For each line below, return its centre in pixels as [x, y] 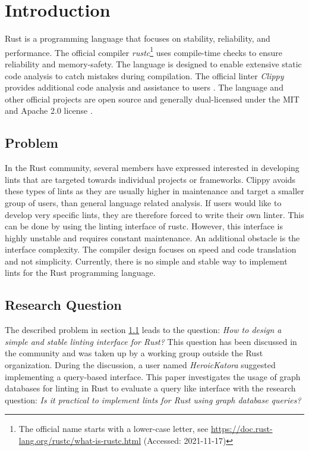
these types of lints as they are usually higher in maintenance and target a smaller [154, 191]
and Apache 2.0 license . [49, 111]
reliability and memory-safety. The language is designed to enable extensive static [153, 63]
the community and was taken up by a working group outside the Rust [134, 353]
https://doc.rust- [242, 429]
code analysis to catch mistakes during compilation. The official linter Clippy [144, 75]
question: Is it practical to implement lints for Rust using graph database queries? [153, 399]
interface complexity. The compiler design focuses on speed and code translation [151, 249]
